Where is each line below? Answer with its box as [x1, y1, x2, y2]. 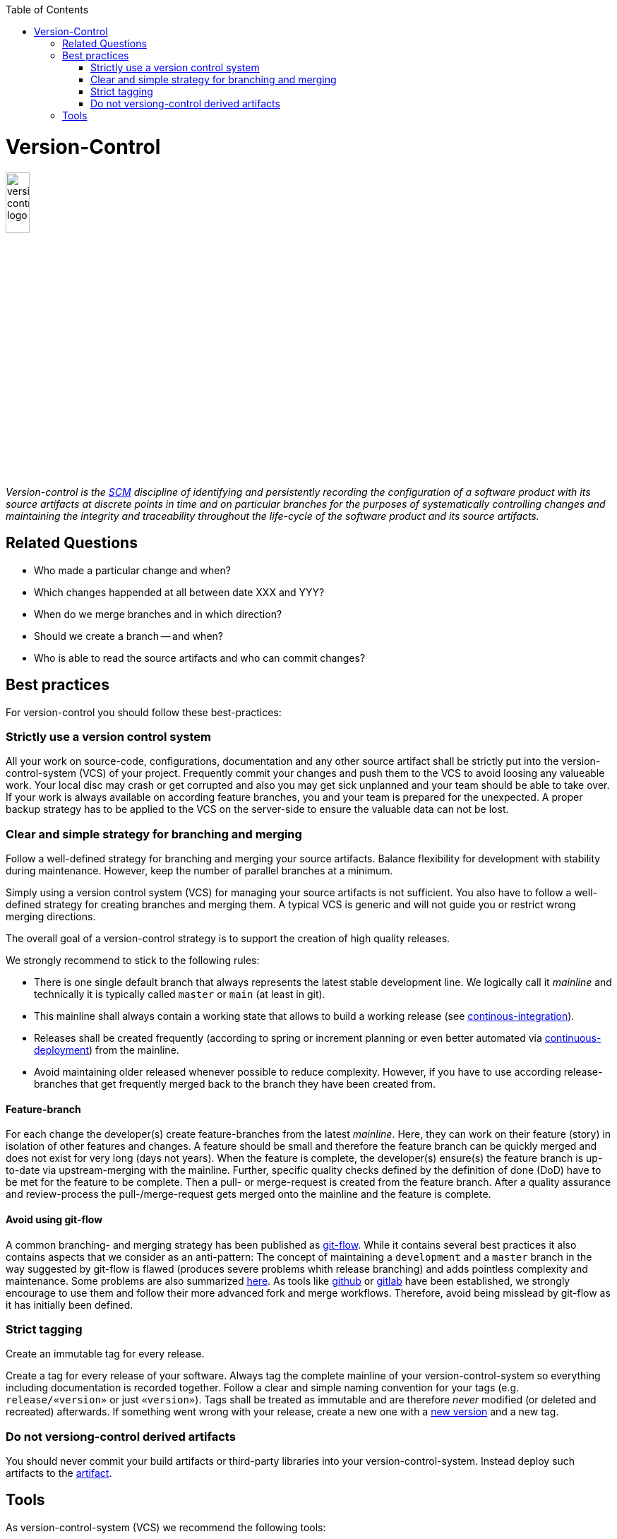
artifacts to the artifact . [6, 1467, 112, 1480]
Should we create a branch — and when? [34, 629, 223, 642]
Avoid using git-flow [6, 1213, 103, 1225]
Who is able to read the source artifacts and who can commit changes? [34, 651, 366, 664]
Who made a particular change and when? [34, 564, 231, 576]
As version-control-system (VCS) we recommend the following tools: [6, 1521, 326, 1533]
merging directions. [6, 910, 96, 923]
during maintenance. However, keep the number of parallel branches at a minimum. [6, 864, 393, 877]
